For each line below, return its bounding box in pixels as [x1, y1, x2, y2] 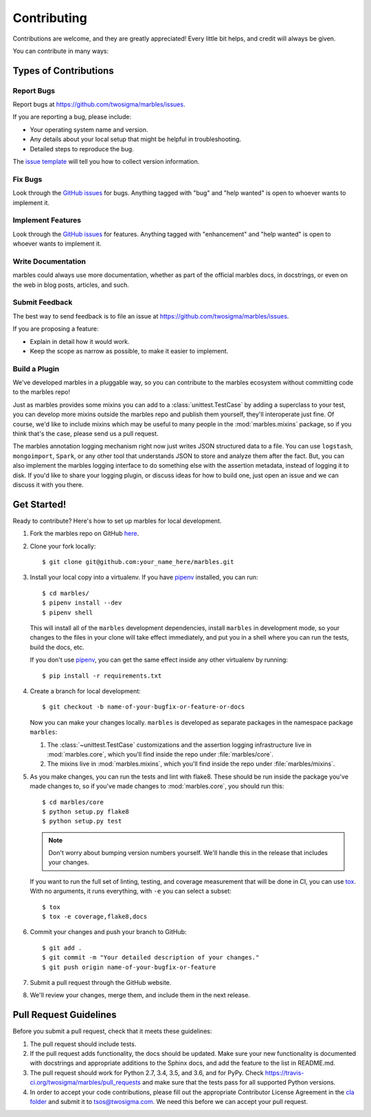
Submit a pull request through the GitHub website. [30, 978, 172, 986]
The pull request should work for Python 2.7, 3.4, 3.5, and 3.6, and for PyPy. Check [30, 1068, 264, 1076]
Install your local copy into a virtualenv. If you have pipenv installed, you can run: [30, 573, 258, 581]
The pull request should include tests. [30, 1039, 137, 1048]
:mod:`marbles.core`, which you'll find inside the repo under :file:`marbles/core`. [47, 750, 274, 758]
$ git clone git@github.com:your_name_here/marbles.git [42, 558, 234, 566]
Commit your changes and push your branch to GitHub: [30, 928, 187, 936]
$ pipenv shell [42, 609, 93, 616]
